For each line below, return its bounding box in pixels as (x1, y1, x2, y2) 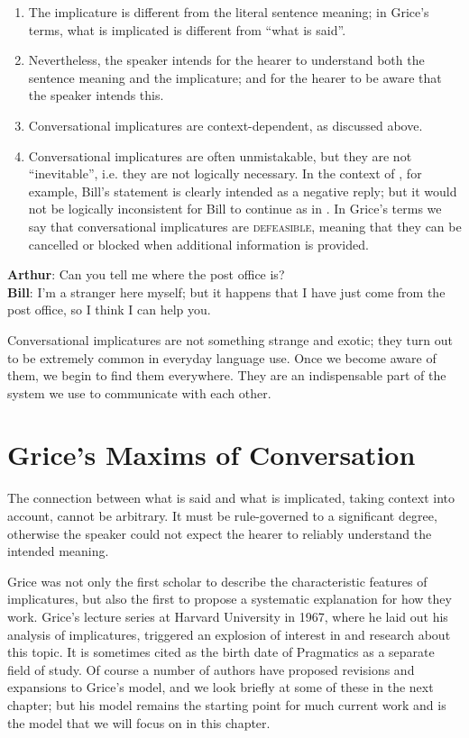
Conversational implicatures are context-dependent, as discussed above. (28, 115, 423, 134)
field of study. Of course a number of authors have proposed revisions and (7, 660, 415, 679)
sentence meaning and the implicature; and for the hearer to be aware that (28, 68, 442, 87)
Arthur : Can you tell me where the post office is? (7, 265, 285, 284)
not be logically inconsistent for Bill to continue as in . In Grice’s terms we (28, 199, 442, 218)
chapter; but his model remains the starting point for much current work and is (7, 695, 446, 714)
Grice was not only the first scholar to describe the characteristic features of (7, 571, 428, 590)
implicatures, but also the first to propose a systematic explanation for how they (7, 589, 452, 608)
